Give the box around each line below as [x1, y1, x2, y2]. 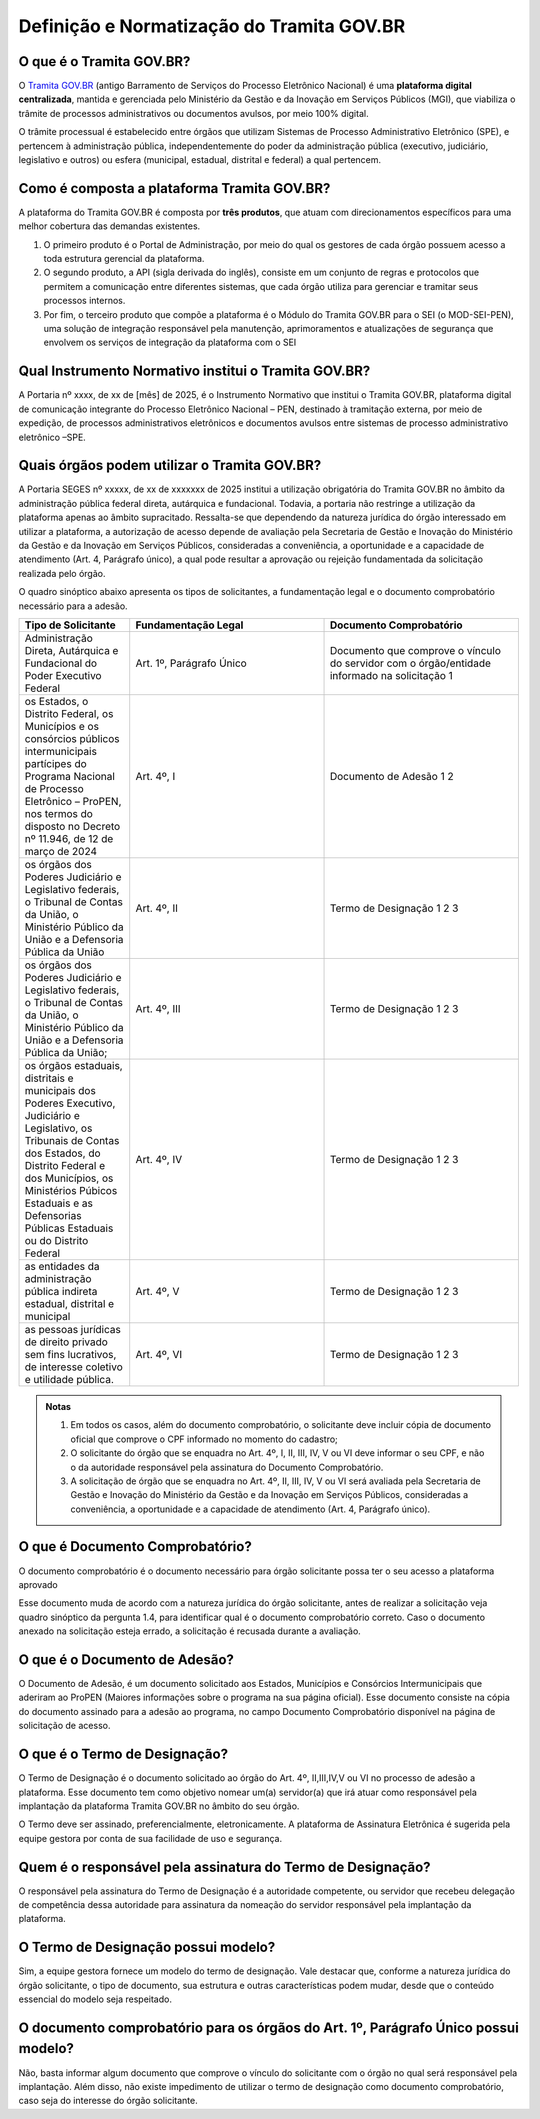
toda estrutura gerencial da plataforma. [43, 253, 205, 265]
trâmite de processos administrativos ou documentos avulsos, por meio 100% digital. [18, 107, 369, 119]
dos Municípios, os [24, 1171, 114, 1185]
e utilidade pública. [24, 1372, 114, 1386]
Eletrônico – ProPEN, [24, 794, 122, 808]
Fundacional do [24, 656, 98, 670]
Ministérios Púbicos [24, 1183, 118, 1197]
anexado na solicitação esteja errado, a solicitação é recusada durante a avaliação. [18, 1625, 362, 1637]
